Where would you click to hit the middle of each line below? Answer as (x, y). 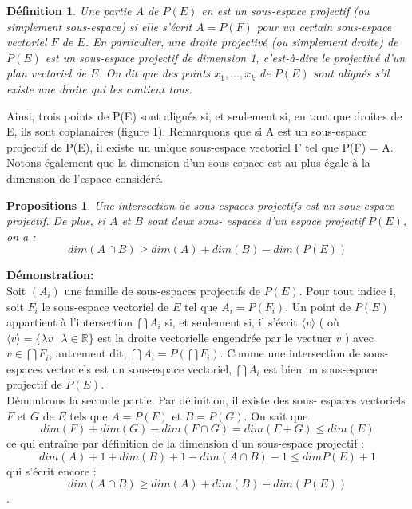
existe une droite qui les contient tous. (99, 88)
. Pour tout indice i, (347, 290)
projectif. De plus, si (56, 221)
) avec (359, 337)
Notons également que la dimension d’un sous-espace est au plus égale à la (188, 162)
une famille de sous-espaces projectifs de (162, 290)
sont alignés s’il (351, 73)
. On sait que (276, 415)
